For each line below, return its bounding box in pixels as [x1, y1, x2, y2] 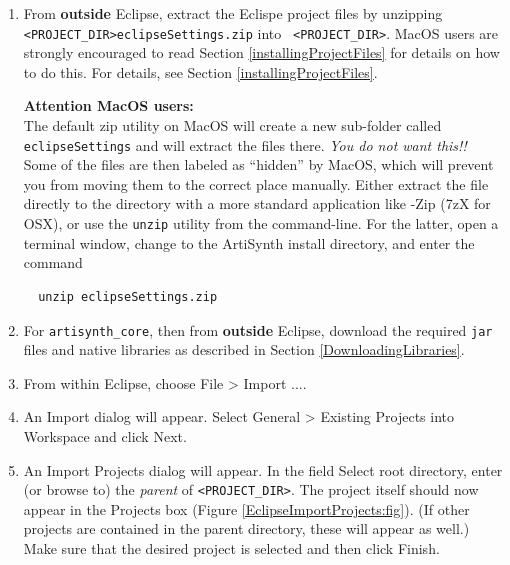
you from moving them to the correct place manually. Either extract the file [23, 173, 489, 194]
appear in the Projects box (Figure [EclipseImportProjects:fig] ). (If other [23, 498, 470, 519]
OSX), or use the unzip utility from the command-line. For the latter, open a [23, 213, 499, 234]
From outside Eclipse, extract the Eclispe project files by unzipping [23, 3, 443, 23]
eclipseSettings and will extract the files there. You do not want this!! [23, 134, 467, 155]
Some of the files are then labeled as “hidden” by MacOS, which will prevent [23, 154, 494, 175]
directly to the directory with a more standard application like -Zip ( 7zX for [23, 193, 491, 214]
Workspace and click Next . [23, 425, 187, 446]
